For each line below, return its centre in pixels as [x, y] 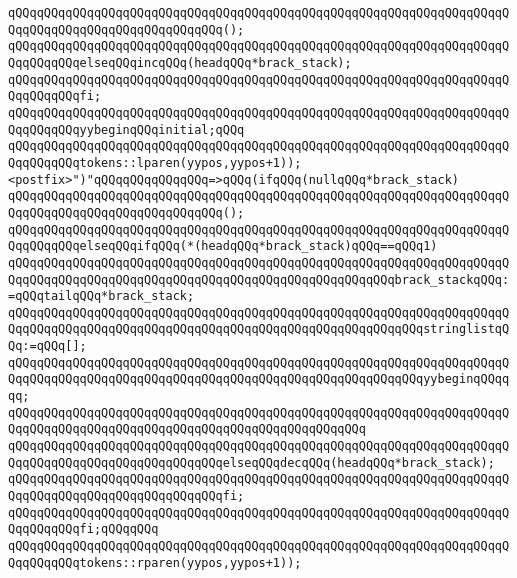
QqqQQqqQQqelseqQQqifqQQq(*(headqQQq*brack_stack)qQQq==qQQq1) [223, 246]
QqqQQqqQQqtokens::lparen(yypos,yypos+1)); [155, 162]
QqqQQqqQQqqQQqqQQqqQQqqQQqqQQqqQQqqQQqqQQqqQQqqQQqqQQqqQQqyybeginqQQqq [259, 379]
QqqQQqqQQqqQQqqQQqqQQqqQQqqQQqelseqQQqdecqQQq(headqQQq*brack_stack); [251, 462]
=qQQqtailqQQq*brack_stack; [101, 296]
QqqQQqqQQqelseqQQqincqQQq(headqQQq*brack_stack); [180, 62]
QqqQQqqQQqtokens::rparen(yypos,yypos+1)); [155, 562]
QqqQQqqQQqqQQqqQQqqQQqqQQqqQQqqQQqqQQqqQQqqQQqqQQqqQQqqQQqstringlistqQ [259, 329]
